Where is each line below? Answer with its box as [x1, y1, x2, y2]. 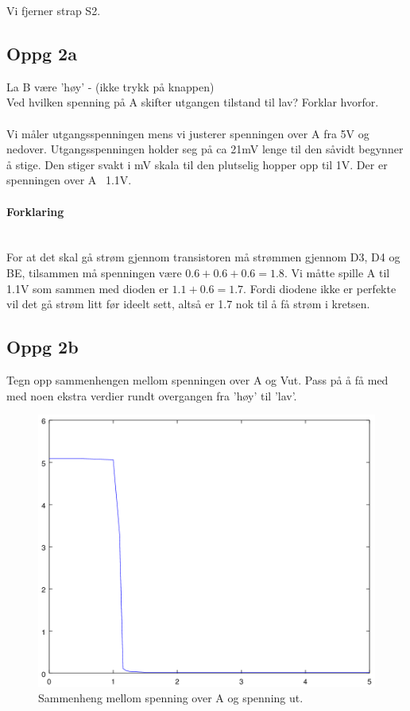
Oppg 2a [6, 41, 77, 65]
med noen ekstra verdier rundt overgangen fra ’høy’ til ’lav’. [6, 387, 297, 404]
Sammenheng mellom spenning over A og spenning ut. [38, 690, 304, 706]
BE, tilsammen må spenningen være [6, 264, 182, 280]
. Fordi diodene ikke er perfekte [243, 280, 396, 296]
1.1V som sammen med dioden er [6, 280, 168, 296]
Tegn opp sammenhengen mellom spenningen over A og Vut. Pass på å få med [6, 371, 389, 388]
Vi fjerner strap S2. [6, 2, 101, 18]
